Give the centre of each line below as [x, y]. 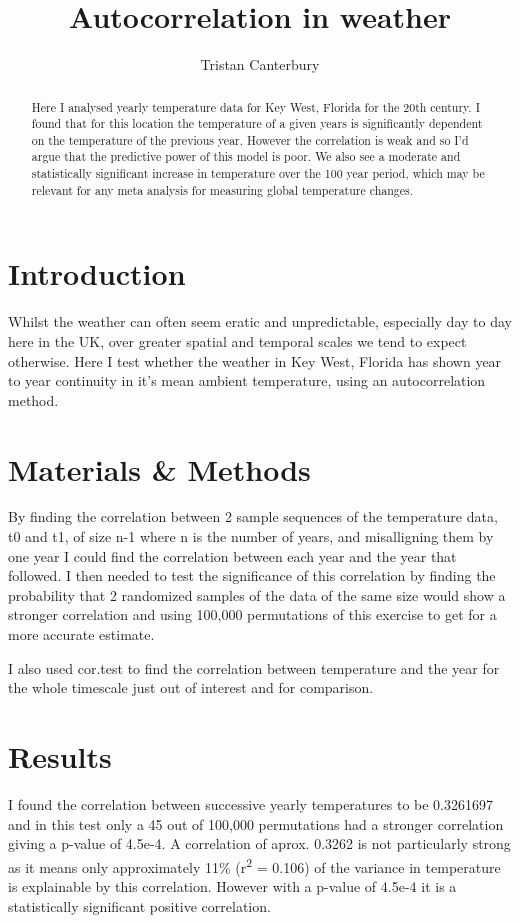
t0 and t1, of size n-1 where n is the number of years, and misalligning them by [251, 536]
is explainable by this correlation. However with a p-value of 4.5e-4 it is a [232, 885]
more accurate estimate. [81, 634]
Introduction [97, 273]
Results [60, 756]
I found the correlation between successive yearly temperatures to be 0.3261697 [251, 803]
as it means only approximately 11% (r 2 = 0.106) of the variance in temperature [254, 865]
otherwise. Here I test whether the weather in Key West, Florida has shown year [255, 360]
